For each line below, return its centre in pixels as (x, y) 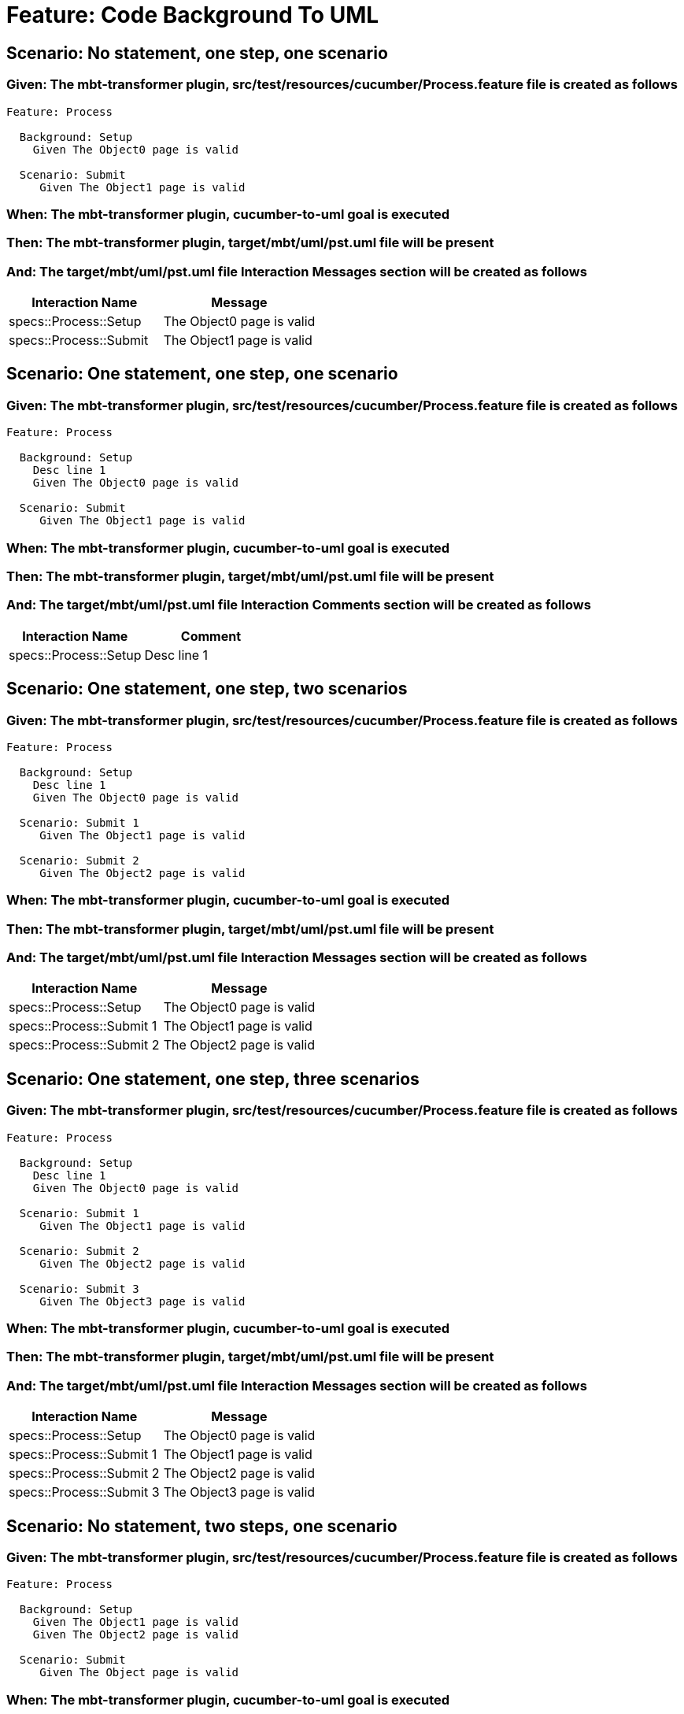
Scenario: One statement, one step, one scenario (202, 374)
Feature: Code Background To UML (193, 15)
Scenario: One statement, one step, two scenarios (207, 689)
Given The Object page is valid (139, 1673)
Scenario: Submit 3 (79, 1288)
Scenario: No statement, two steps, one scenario (202, 1526)
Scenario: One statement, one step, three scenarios (213, 1079)
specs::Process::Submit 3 (84, 1492)
